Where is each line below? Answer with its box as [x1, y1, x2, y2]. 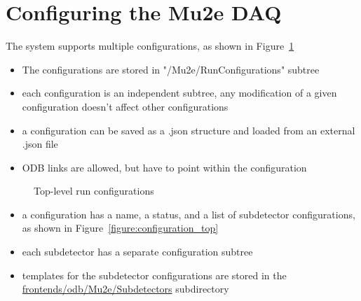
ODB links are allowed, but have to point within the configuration [22, 160, 307, 174]
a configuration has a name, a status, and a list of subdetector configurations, [22, 206, 355, 221]
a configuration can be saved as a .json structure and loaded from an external [22, 122, 355, 137]
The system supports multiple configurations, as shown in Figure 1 [6, 38, 294, 53]
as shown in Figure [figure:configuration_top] [22, 220, 219, 235]
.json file [22, 136, 58, 151]
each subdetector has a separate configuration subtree [22, 244, 253, 259]
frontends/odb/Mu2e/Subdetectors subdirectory [22, 281, 229, 296]
